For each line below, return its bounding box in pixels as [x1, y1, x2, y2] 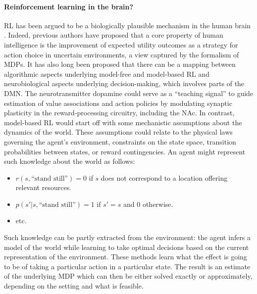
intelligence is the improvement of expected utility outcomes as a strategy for [4, 39, 238, 49]
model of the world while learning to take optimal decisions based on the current [4, 242, 249, 252]
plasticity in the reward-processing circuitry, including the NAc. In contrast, [4, 107, 235, 118]
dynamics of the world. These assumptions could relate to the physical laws [4, 127, 233, 137]
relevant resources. [15, 182, 72, 193]
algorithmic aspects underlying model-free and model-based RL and [4, 68, 209, 79]
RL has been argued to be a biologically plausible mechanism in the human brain [4, 20, 251, 30]
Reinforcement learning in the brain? [4, 1, 134, 11]
